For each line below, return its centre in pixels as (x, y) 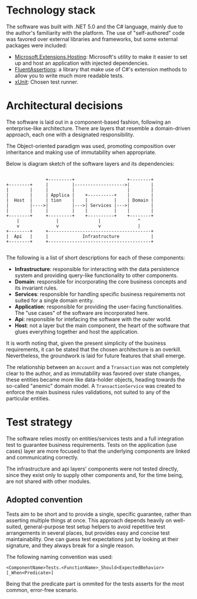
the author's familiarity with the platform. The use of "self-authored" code (96, 32)
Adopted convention (44, 500)
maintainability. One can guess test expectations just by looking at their (92, 539)
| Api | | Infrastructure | (80, 236)
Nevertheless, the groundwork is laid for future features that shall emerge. (96, 356)
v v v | (79, 226)
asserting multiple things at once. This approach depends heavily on (89, 520)
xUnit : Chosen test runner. (46, 82)
